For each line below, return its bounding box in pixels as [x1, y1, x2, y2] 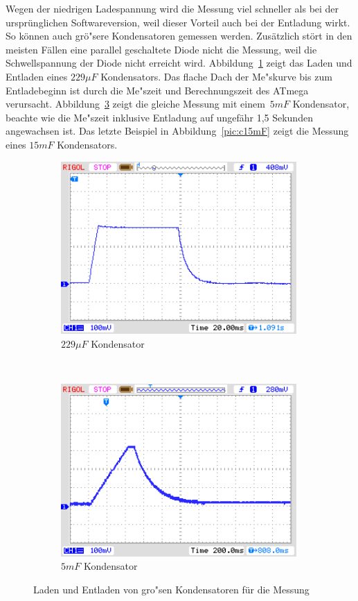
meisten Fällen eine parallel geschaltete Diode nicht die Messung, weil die [6, 42, 317, 56]
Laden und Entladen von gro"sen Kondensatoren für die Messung [33, 582, 310, 596]
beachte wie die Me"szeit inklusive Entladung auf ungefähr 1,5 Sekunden [6, 110, 313, 124]
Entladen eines [6, 69, 68, 83]
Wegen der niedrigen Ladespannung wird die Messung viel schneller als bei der [6, 1, 339, 15]
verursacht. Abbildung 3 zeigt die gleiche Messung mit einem [6, 96, 265, 111]
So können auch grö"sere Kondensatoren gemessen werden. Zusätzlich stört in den [6, 28, 352, 43]
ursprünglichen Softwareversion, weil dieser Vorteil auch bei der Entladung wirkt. [6, 15, 350, 29]
